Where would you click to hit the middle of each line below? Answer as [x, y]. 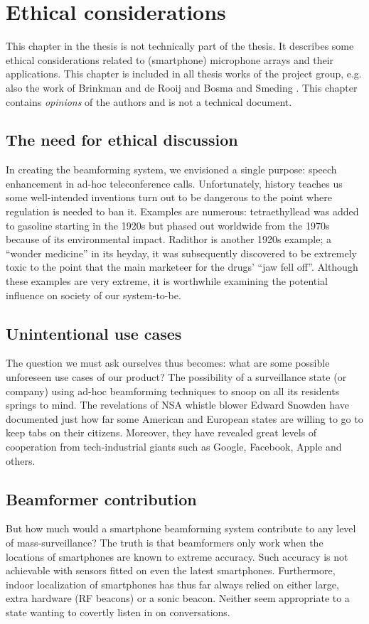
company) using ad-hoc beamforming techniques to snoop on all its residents [173, 391]
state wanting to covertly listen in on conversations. [118, 612]
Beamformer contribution [101, 499]
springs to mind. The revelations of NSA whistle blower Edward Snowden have [177, 405]
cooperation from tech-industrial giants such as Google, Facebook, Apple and [174, 446]
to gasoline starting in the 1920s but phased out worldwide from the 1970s [168, 225]
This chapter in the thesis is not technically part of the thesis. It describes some [180, 46]
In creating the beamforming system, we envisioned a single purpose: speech [171, 170]
